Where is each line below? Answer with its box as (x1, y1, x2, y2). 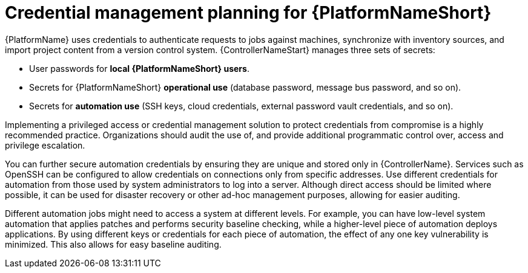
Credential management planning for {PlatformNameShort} (5, 2, 492, 23)
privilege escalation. (5, 140, 85, 150)
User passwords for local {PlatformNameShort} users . (29, 63, 249, 74)
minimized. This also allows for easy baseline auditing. (5, 239, 222, 249)
